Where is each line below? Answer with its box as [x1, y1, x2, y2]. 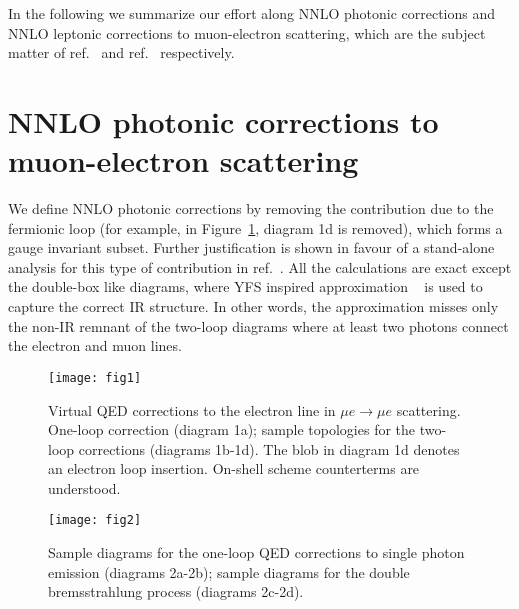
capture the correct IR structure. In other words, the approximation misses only [8, 296, 499, 317]
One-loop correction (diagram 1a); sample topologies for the [48, 419, 416, 440]
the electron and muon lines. [8, 335, 182, 356]
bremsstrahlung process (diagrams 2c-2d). [48, 581, 304, 602]
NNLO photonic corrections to [8, 100, 439, 141]
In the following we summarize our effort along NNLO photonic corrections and [8, 3, 496, 23]
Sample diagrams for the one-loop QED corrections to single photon [48, 542, 465, 563]
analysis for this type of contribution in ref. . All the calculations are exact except [8, 256, 512, 277]
